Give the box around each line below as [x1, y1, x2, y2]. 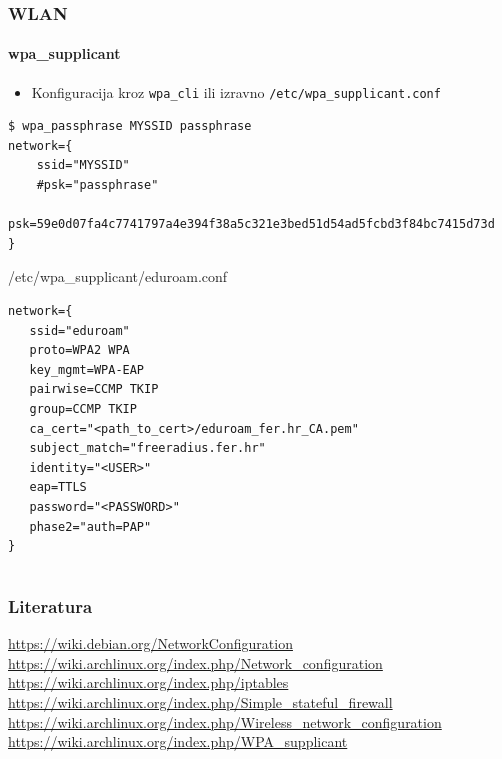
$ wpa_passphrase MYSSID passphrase [8, 119, 252, 134]
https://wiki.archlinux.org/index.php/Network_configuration [8, 652, 383, 673]
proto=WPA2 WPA [29, 343, 130, 358]
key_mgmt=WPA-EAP [29, 362, 145, 377]
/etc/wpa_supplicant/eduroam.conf [8, 266, 228, 287]
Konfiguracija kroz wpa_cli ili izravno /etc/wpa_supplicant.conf [31, 81, 441, 102]
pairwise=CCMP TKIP [29, 382, 159, 397]
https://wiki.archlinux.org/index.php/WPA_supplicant [8, 731, 348, 752]
